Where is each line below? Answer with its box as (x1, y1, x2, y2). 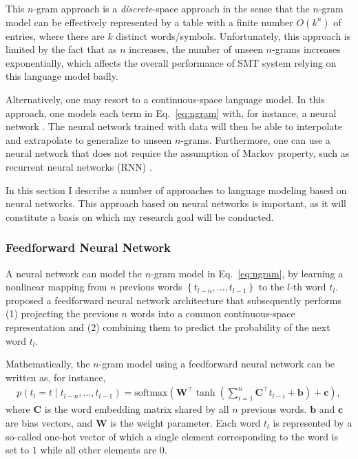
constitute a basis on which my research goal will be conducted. (6, 209, 274, 224)
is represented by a (273, 415, 352, 429)
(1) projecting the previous (6, 306, 118, 321)
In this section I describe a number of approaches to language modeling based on (6, 182, 347, 197)
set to (6, 442, 30, 457)
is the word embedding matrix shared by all (44, 402, 229, 416)
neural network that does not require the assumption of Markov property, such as (6, 146, 350, 160)
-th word (290, 279, 326, 294)
